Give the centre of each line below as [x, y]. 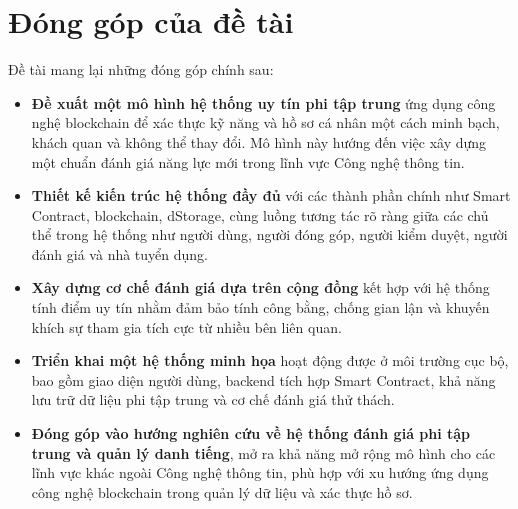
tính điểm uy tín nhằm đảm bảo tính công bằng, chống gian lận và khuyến [260, 307]
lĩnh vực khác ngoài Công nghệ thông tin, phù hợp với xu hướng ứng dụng [260, 472]
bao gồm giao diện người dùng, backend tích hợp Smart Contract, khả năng [263, 379]
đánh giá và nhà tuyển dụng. [120, 253]
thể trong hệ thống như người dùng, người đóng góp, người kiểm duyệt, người [269, 234]
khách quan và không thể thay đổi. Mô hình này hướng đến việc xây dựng [259, 141]
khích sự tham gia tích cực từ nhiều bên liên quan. [186, 326]
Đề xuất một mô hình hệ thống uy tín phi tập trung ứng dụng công [263, 102]
